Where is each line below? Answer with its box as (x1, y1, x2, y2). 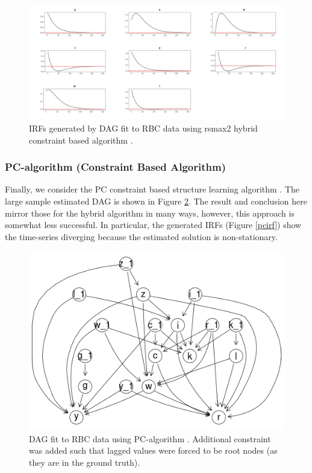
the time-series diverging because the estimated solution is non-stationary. (5, 230, 278, 243)
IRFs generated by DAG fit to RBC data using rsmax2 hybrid (29, 122, 258, 135)
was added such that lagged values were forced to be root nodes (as (29, 444, 278, 457)
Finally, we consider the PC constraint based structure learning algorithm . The (5, 183, 300, 195)
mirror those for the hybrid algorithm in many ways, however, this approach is (5, 206, 295, 219)
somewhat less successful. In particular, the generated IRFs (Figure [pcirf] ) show (5, 218, 302, 231)
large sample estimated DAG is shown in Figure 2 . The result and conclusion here (5, 195, 307, 208)
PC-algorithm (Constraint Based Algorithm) (5, 159, 226, 174)
